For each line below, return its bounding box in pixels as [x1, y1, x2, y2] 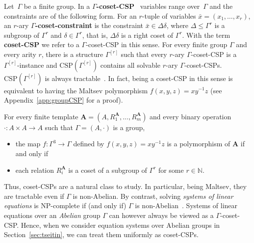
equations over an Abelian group [4, 210, 101, 220]
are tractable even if [4, 190, 64, 201]
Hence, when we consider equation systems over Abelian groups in [21, 219, 220, 230]
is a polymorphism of [167, 138, 230, 149]
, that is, [82, 29, 108, 40]
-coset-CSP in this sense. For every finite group [86, 39, 228, 50]
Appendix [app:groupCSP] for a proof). [4, 95, 123, 105]
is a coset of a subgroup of [68, 164, 147, 175]
